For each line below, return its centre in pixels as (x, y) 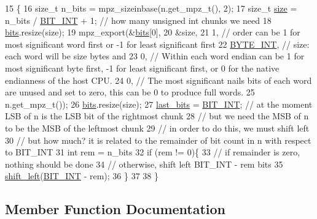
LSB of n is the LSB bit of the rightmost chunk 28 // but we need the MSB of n (157, 116)
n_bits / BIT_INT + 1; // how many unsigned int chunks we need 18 (138, 20)
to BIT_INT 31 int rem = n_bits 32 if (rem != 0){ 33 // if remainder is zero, (153, 152)
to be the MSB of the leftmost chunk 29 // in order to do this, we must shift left (157, 128)
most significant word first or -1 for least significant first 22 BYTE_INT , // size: (157, 44)
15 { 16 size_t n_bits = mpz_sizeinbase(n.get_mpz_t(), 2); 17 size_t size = (151, 8)
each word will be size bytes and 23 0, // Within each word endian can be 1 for (155, 56)
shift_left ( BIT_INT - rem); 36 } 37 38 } (82, 176)
